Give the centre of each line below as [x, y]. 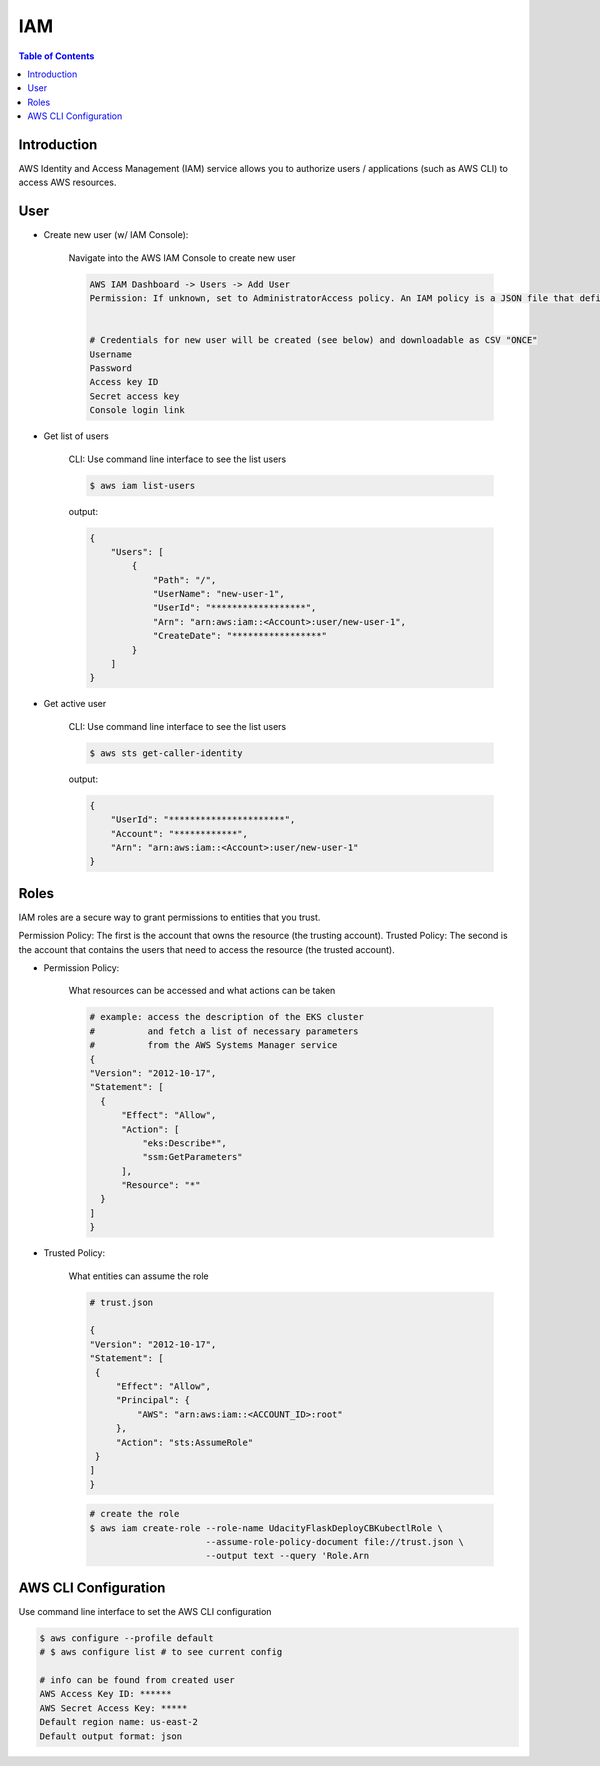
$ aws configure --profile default [126, 1638]
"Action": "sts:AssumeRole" [184, 1442]
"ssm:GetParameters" [192, 1157]
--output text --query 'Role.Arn [287, 1556]
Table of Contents [56, 56]
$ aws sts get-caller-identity [166, 753]
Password [111, 368]
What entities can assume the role [138, 1276]
